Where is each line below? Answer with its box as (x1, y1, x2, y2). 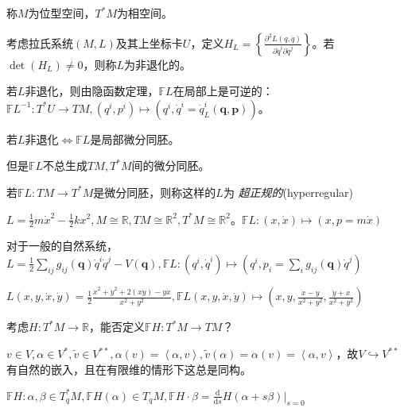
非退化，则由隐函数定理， (25, 83, 159, 99)
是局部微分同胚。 (90, 130, 180, 147)
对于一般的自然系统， (6, 237, 118, 254)
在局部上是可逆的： (173, 83, 274, 99)
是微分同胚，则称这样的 (93, 183, 216, 200)
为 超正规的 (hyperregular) (223, 183, 353, 200)
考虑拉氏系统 (6, 34, 73, 51)
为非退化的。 (123, 56, 191, 72)
